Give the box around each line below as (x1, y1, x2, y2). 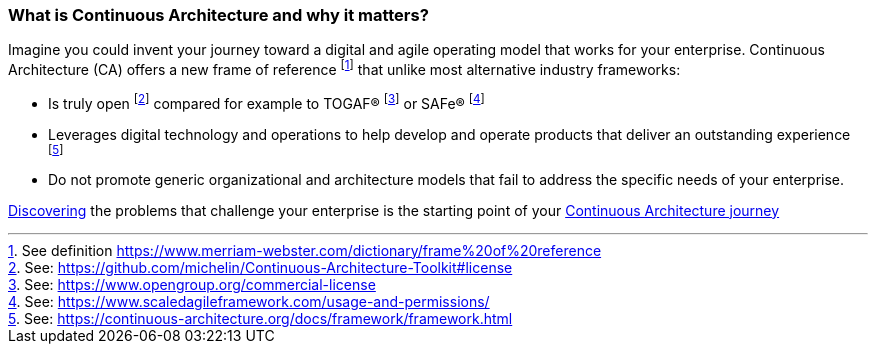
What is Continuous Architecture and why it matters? (8, 5, 429, 25)
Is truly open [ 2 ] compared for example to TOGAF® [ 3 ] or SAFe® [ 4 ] (48, 92, 485, 112)
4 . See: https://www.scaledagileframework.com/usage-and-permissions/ (8, 292, 490, 310)
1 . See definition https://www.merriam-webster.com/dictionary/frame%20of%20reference (8, 241, 602, 259)
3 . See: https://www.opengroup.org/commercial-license (8, 275, 376, 293)
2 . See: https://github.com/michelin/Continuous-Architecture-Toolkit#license (8, 258, 513, 276)
